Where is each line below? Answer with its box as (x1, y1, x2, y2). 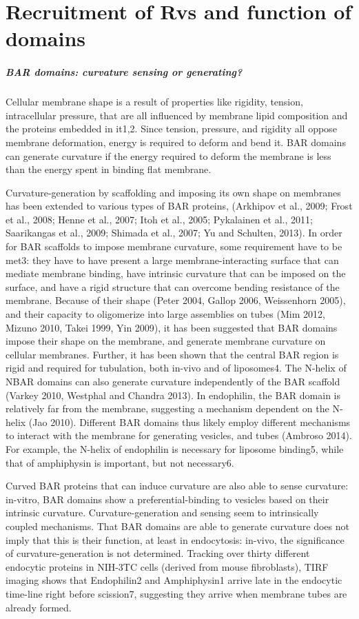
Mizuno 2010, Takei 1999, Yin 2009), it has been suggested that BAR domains (6, 320, 338, 334)
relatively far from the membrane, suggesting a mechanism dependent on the (6, 401, 329, 416)
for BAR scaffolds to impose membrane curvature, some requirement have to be (6, 239, 342, 254)
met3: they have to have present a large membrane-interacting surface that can (6, 252, 339, 267)
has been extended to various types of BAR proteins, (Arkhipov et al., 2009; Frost (6, 199, 353, 213)
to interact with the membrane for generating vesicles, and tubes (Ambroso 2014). (6, 428, 352, 443)
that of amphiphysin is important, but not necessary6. (6, 455, 234, 469)
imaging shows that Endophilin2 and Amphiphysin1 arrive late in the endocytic (6, 573, 342, 587)
